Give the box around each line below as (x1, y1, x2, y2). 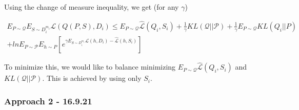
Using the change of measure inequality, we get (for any (4, 2, 179, 12)
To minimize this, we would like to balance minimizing (4, 61, 176, 72)
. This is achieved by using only (42, 73, 142, 83)
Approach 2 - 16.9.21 (4, 94, 92, 107)
